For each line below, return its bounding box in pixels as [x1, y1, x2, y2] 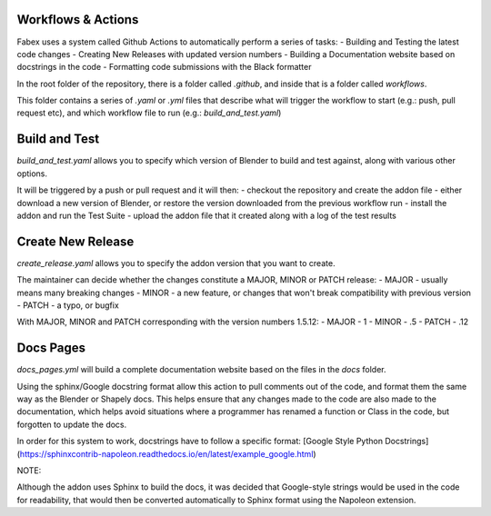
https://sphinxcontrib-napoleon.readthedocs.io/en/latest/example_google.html [19, 448, 314, 459]
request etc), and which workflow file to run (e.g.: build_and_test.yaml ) [16, 107, 282, 118]
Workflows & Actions [16, 12, 139, 27]
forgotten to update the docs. [16, 419, 127, 430]
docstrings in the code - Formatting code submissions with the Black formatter [16, 62, 312, 73]
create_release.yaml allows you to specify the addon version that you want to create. [16, 257, 336, 268]
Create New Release [16, 233, 135, 249]
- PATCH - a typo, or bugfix [16, 300, 120, 311]
